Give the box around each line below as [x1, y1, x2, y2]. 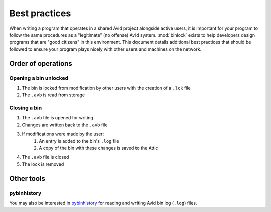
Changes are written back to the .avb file [22, 122, 108, 128]
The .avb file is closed [22, 154, 69, 160]
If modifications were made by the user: [22, 131, 104, 137]
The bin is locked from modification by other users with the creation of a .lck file [22, 85, 191, 91]
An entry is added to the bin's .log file [39, 138, 119, 144]
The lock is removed [22, 161, 64, 167]
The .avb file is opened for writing [22, 115, 94, 121]
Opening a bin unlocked [9, 74, 69, 81]
